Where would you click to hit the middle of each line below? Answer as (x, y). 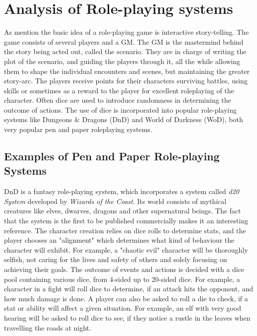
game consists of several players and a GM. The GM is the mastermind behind (124, 41)
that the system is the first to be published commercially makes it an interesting (126, 221)
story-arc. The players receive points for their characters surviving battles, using (126, 81)
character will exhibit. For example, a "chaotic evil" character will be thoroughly (126, 249)
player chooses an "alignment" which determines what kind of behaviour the (119, 240)
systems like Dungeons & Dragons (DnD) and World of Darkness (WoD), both (124, 119)
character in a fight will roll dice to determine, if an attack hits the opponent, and (129, 289)
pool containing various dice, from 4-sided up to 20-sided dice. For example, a (122, 279)
